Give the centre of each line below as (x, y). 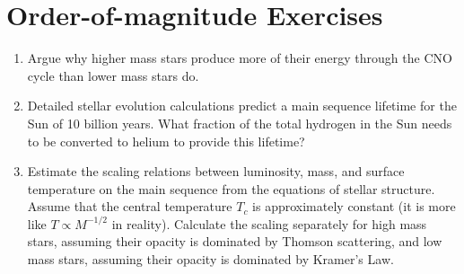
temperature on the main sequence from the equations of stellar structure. (231, 188)
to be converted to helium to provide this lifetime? (166, 141)
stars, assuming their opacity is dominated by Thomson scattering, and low (235, 241)
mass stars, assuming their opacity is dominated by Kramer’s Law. (210, 259)
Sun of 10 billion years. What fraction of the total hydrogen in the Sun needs (240, 123)
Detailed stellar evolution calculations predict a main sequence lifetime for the (242, 106)
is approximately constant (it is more (354, 206)
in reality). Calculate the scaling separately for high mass (269, 223)
